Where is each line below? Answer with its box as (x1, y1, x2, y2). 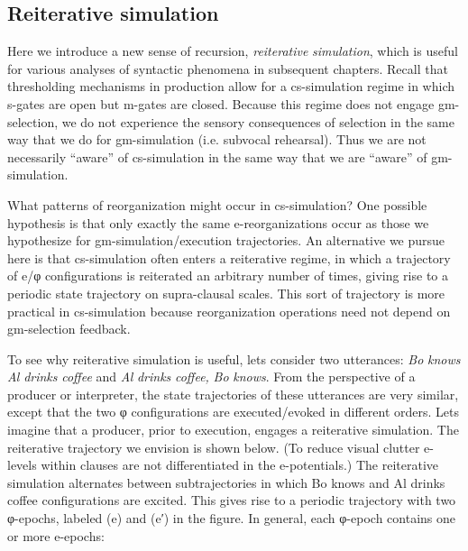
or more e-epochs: (7, 526, 105, 545)
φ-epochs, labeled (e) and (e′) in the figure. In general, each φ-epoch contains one (7, 509, 455, 528)
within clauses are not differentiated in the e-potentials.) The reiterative (41, 455, 438, 474)
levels (7, 455, 37, 474)
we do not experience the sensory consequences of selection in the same (61, 112, 454, 131)
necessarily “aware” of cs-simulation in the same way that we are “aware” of (7, 147, 427, 166)
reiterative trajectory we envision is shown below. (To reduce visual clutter (7, 437, 420, 456)
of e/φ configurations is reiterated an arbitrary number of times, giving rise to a (7, 266, 448, 285)
